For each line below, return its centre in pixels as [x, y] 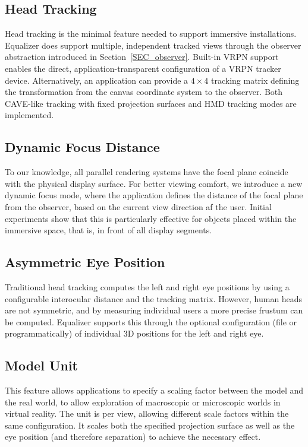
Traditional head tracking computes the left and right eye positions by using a [147, 286]
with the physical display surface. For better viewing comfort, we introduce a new [154, 183]
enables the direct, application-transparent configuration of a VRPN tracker [143, 68]
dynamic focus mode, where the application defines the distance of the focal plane [154, 195]
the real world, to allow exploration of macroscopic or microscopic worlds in [143, 402]
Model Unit [41, 365]
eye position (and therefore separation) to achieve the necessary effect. [133, 437]
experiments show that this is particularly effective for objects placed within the [151, 218]
